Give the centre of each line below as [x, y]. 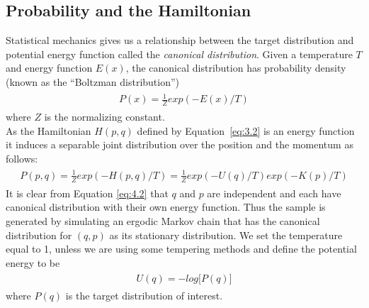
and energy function [49, 68]
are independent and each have [274, 193]
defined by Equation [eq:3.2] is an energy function [246, 130]
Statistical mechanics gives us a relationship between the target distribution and [180, 40]
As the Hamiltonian [49, 130]
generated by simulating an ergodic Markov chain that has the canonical [163, 220]
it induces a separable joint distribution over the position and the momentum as [180, 144]
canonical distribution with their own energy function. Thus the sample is [166, 207]
